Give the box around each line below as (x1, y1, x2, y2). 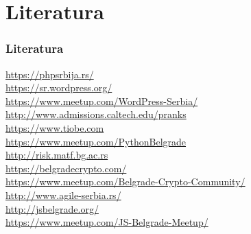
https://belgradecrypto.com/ (5, 161, 127, 175)
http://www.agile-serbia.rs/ (5, 187, 121, 202)
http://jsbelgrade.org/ (5, 201, 99, 215)
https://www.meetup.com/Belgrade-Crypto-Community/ (5, 174, 246, 189)
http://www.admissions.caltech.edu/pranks (5, 107, 187, 121)
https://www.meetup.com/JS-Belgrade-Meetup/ (5, 215, 208, 229)
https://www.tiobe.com (5, 120, 104, 134)
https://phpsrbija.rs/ (5, 67, 94, 81)
